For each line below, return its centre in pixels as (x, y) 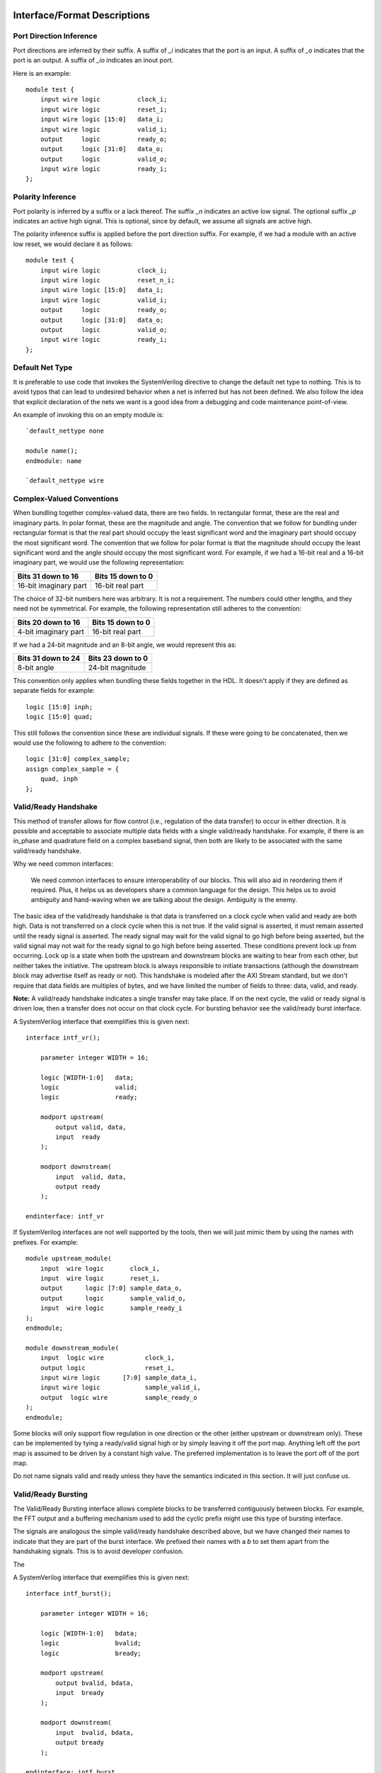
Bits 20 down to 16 (49, 622)
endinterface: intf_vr (65, 1217)
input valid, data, (91, 1177)
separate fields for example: (54, 691)
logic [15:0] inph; (59, 707)
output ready (78, 1186)
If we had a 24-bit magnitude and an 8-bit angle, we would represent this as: (125, 645)
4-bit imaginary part (51, 631)
